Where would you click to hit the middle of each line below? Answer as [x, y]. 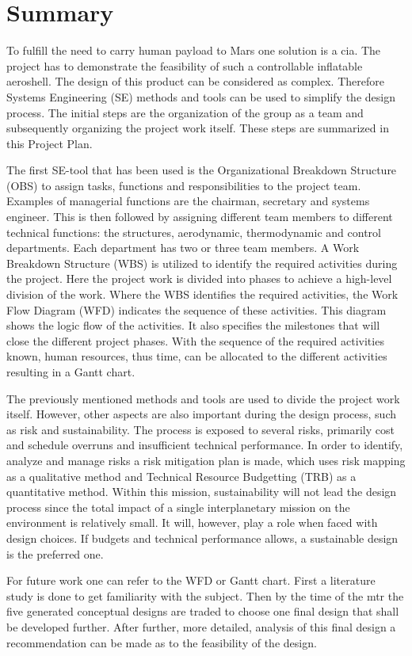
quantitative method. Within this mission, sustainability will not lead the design [202, 492]
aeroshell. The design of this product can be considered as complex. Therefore [195, 81]
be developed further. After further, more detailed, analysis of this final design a [201, 626]
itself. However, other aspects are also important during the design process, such [201, 414]
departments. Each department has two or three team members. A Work [183, 248]
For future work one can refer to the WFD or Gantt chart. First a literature [191, 580]
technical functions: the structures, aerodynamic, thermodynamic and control [194, 232]
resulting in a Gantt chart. [71, 372]
